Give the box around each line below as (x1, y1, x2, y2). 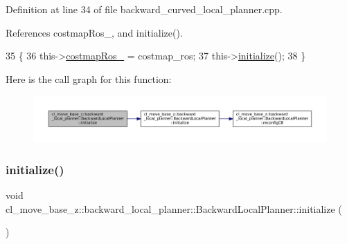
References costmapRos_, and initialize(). (6, 25, 183, 39)
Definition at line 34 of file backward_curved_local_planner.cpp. (6, 2, 283, 16)
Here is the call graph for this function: (6, 71, 172, 86)
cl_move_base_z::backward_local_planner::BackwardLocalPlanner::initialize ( (6, 201, 342, 216)
